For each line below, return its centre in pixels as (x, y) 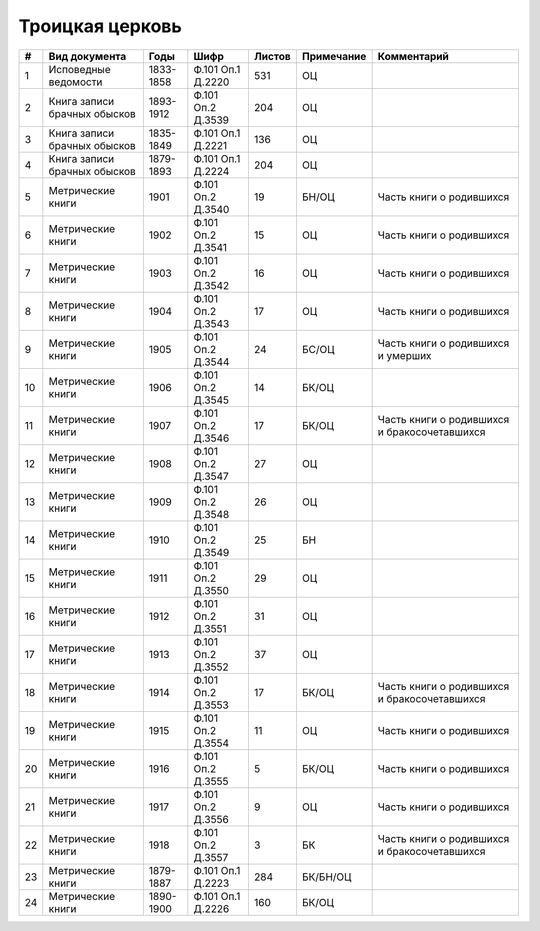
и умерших (404, 355)
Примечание (334, 56)
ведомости (75, 82)
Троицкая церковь (100, 26)
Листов (272, 56)
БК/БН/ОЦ (326, 877)
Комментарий (413, 56)
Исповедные (79, 69)
